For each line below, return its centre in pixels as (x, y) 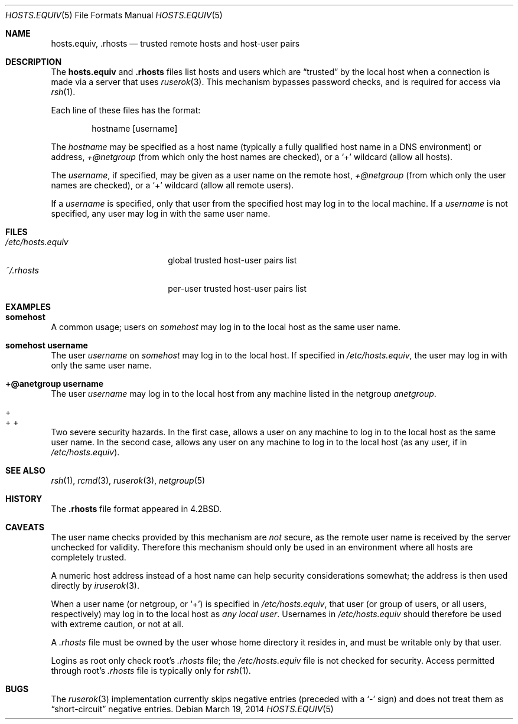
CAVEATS (25, 527)
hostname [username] (135, 128)
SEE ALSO (25, 470)
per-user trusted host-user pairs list (237, 288)
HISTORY (24, 499)
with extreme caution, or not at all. (117, 624)
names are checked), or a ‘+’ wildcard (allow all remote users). (172, 185)
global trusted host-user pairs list (232, 260)
